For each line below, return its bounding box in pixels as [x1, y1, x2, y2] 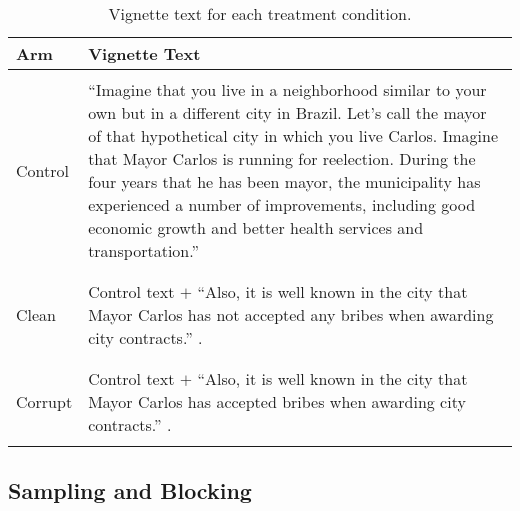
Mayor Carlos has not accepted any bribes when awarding [88, 303, 494, 326]
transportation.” [88, 239, 200, 262]
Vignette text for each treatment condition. [108, 2, 412, 25]
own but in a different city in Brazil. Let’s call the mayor [88, 101, 487, 124]
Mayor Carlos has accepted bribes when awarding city [88, 390, 466, 413]
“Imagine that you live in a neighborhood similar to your [88, 78, 487, 101]
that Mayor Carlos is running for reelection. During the [88, 147, 476, 170]
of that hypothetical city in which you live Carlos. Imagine [88, 124, 499, 147]
